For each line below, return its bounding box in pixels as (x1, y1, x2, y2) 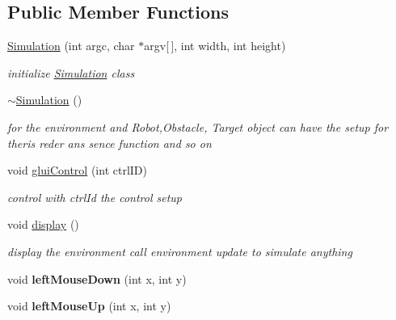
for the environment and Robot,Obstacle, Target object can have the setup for (7, 118, 389, 135)
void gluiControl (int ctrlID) (7, 162, 147, 179)
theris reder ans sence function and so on (7, 134, 212, 151)
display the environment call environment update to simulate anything (7, 242, 352, 259)
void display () (7, 216, 79, 233)
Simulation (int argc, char (7, 37, 135, 54)
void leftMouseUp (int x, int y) (7, 297, 171, 314)
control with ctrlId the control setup (7, 188, 182, 205)
